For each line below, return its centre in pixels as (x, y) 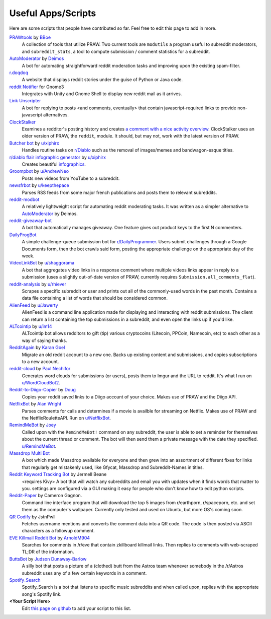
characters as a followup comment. (58, 531)
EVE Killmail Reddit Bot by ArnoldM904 (50, 538)
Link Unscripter (25, 101)
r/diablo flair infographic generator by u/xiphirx (58, 157)
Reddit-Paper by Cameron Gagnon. (46, 496)
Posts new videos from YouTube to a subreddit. (71, 178)
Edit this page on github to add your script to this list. (77, 608)
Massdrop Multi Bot (30, 453)
